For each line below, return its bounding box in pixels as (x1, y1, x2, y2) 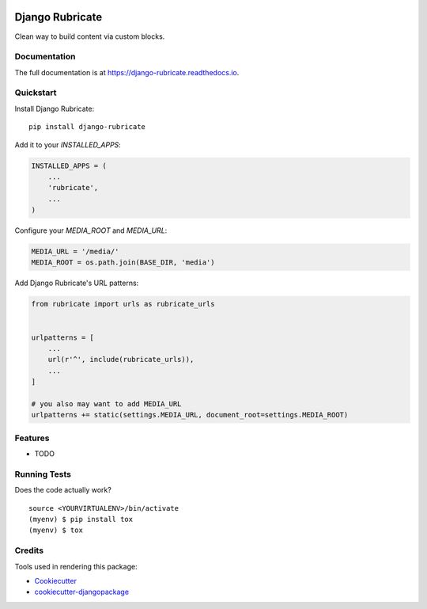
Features (14, 432, 50, 443)
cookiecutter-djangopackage (34, 587, 130, 597)
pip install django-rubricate (28, 123, 146, 131)
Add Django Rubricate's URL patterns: (14, 278, 139, 288)
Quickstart (14, 87, 57, 98)
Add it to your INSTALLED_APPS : (14, 139, 122, 150)
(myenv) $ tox (28, 526, 83, 535)
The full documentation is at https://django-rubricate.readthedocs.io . (14, 67, 240, 77)
